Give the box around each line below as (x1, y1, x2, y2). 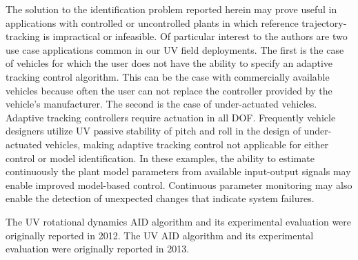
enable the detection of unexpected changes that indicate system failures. (6, 191, 315, 206)
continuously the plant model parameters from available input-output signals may (6, 164, 351, 179)
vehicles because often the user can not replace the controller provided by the (6, 83, 332, 97)
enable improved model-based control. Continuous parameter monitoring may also (6, 177, 352, 192)
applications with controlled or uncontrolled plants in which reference (6, 15, 299, 30)
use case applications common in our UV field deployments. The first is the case (6, 42, 344, 57)
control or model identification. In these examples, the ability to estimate (6, 150, 315, 165)
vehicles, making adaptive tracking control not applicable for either (45, 137, 329, 151)
